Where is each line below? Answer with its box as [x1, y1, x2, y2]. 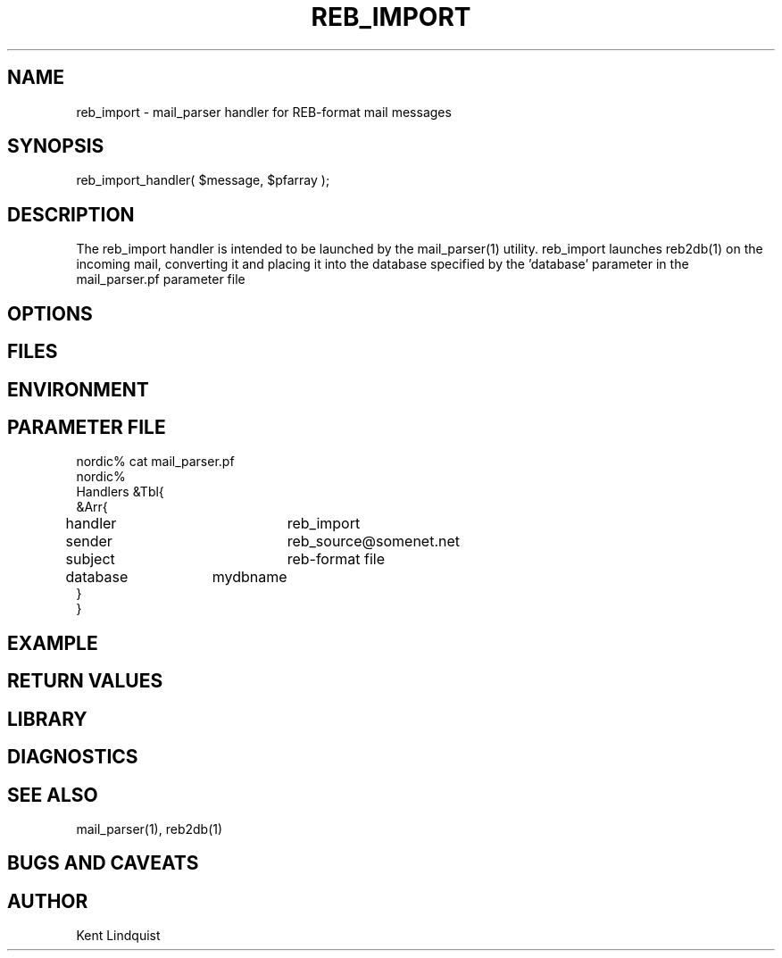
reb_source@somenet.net [287, 532, 461, 551]
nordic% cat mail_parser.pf [76, 454, 235, 470]
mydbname [212, 568, 287, 587]
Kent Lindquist [76, 928, 161, 944]
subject [65, 550, 115, 569]
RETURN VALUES [7, 670, 163, 693]
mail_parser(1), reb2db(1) [76, 821, 223, 837]
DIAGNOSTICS [7, 746, 138, 769]
